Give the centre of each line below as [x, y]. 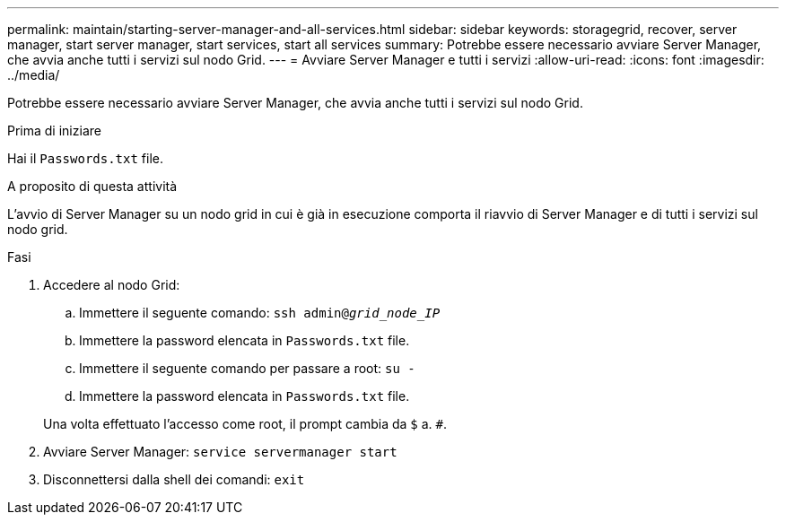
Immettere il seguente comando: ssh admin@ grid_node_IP [260, 313]
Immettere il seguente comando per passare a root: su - [247, 368]
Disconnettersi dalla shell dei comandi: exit [174, 479]
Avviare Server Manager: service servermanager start [220, 452]
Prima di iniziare [54, 130]
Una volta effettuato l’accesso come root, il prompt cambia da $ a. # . [245, 424]
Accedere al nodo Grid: [112, 285]
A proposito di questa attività [92, 186]
